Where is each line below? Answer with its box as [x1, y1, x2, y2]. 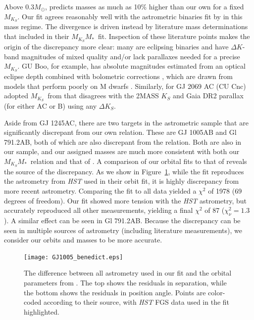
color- [208, 287, 225, 297]
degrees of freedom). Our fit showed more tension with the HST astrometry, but [4, 195, 247, 205]
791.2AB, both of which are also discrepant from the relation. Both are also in [4, 136, 242, 147]
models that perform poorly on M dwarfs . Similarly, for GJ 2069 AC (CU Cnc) [4, 80, 246, 91]
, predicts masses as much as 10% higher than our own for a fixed [45, 1, 244, 11]
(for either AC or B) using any [4, 101, 97, 111]
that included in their [4, 31, 69, 41]
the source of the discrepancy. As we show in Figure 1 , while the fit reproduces [4, 166, 244, 176]
